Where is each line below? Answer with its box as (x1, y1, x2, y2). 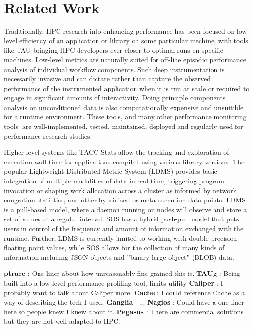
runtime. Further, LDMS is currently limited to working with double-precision (4, 233, 237, 243)
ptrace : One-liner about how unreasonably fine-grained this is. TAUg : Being (4, 268, 241, 278)
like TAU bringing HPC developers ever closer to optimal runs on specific (4, 45, 223, 55)
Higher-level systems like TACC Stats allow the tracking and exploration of (4, 147, 229, 157)
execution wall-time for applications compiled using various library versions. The (4, 156, 245, 166)
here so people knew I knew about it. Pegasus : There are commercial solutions (4, 306, 244, 316)
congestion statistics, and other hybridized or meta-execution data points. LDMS (4, 195, 246, 205)
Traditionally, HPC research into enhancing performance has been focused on (4, 26, 235, 36)
